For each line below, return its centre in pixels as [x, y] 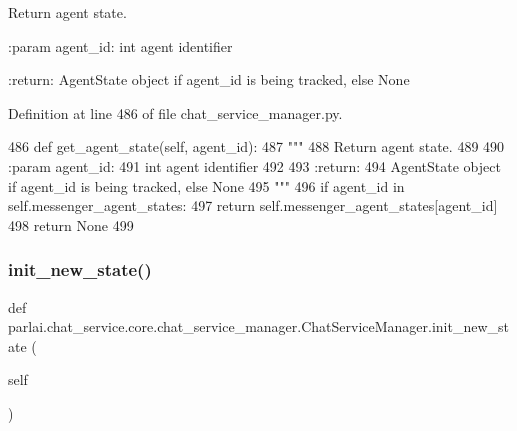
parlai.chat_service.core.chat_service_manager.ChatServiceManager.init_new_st [259, 326]
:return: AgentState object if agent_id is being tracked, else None [209, 79]
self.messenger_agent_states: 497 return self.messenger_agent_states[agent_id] [253, 205]
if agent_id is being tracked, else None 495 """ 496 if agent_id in [206, 185]
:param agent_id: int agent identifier [120, 45]
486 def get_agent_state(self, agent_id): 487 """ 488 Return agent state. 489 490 [256, 146]
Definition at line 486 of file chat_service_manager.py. [175, 112]
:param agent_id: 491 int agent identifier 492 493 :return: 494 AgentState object [254, 165]
